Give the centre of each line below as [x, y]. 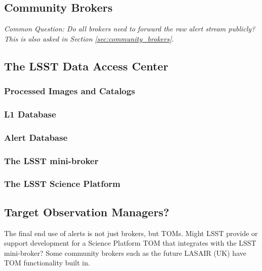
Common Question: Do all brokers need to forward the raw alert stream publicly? [130, 29]
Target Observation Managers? [87, 211]
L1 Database [30, 114]
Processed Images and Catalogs [70, 91]
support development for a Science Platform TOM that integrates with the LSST [130, 243]
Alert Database [36, 137]
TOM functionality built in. [47, 263]
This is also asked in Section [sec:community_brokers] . [89, 38]
